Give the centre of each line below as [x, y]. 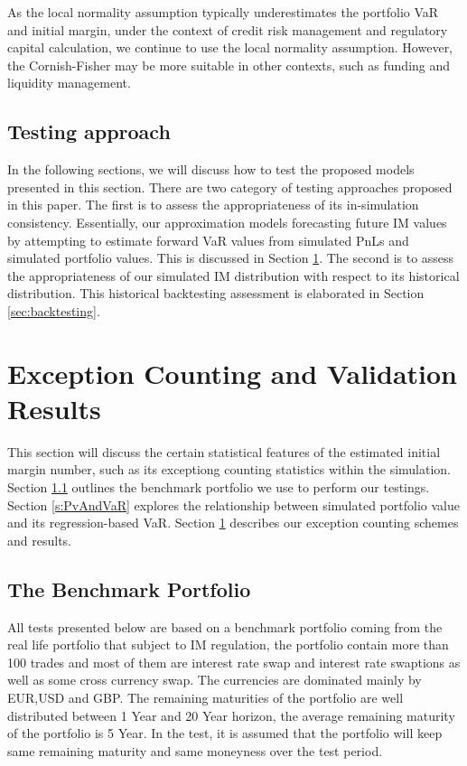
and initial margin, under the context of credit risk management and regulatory [228, 29]
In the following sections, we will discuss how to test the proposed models [211, 169]
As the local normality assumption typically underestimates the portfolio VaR [223, 12]
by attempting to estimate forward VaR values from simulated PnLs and [208, 240]
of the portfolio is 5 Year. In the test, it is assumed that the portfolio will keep [225, 733]
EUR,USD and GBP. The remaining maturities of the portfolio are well [205, 697]
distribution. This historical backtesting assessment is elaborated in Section [216, 293]
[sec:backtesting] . [54, 310]
